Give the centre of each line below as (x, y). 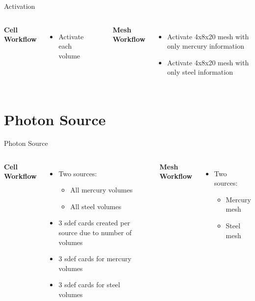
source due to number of (95, 233)
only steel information (200, 72)
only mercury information (206, 46)
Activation (20, 6)
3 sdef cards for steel (89, 285)
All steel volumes (96, 206)
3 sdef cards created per (94, 223)
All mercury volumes (102, 190)
